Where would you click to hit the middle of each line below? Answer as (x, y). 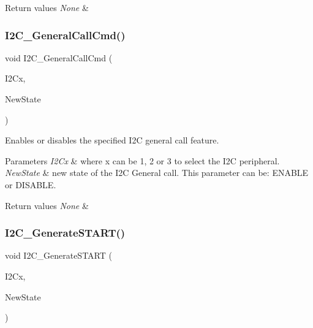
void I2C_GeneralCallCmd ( (59, 57)
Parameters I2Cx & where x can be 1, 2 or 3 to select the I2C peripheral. (142, 160)
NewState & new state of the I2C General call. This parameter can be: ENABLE (157, 173)
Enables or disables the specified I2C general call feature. (112, 140)
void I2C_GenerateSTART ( (58, 255)
